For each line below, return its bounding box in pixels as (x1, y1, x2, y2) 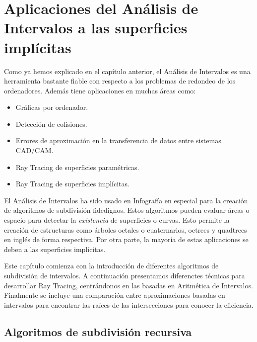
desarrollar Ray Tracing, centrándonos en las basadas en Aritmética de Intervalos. (4, 280, 253, 290)
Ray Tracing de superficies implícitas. (15, 178, 129, 189)
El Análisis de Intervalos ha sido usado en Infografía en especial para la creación (4, 195, 248, 205)
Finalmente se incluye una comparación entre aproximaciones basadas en (4, 290, 225, 300)
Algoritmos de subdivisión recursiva (4, 324, 192, 339)
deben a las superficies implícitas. (4, 244, 106, 254)
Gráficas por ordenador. (15, 102, 88, 112)
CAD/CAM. (15, 145, 54, 156)
